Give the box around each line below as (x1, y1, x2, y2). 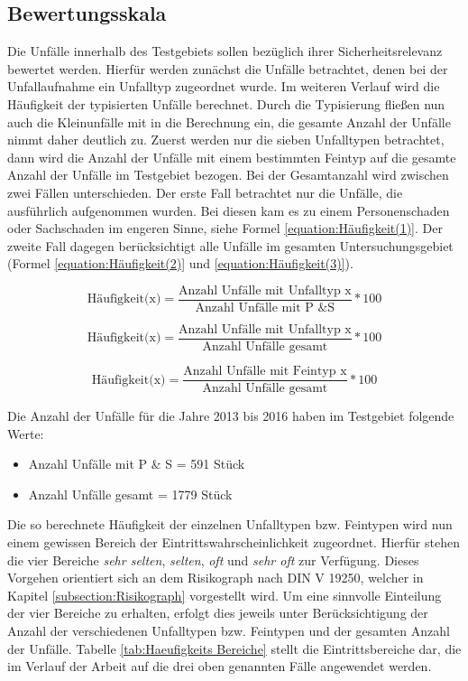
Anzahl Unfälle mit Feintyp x (183, 365, 347, 378)
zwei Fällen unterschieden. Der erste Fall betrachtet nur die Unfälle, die (7, 182, 403, 201)
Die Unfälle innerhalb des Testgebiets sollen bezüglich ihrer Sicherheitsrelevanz (7, 42, 443, 61)
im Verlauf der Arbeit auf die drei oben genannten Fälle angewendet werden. (7, 657, 432, 676)
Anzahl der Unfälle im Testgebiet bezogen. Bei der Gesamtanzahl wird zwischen (7, 165, 449, 184)
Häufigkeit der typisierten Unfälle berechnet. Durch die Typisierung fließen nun (7, 94, 445, 113)
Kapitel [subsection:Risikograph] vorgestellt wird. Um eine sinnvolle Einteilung (7, 585, 442, 604)
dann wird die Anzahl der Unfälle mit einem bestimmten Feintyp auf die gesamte (7, 147, 456, 166)
